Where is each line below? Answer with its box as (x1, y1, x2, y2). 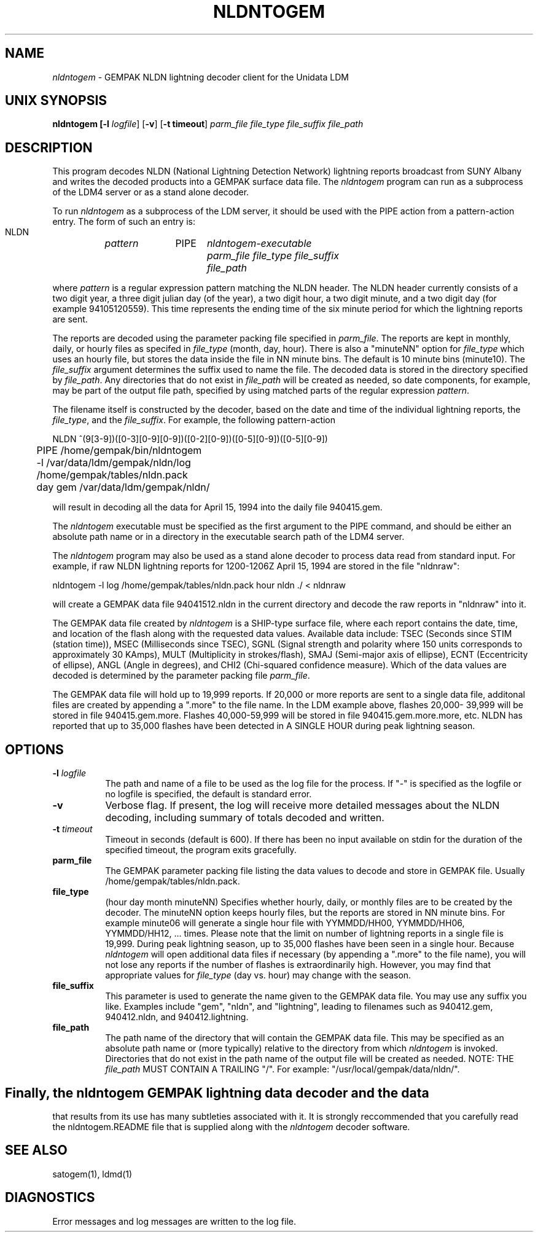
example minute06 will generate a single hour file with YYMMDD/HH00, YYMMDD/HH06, (105, 918, 465, 929)
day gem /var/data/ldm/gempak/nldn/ (36, 481, 210, 494)
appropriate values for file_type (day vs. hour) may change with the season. (105, 970, 411, 981)
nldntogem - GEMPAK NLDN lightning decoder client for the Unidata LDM (52, 71, 349, 82)
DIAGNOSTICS (5, 1190, 95, 1206)
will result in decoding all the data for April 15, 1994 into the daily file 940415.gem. (52, 502, 383, 513)
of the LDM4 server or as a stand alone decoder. (52, 187, 249, 198)
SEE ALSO (5, 1142, 68, 1158)
